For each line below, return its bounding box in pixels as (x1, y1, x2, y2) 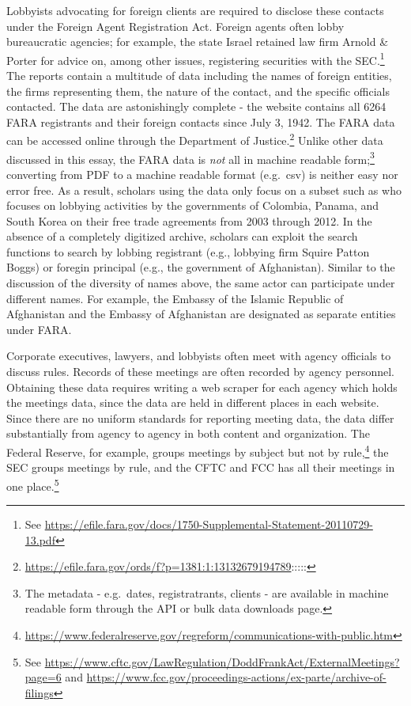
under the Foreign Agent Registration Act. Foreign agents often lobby (6, 17, 345, 34)
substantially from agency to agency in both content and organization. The (6, 425, 370, 442)
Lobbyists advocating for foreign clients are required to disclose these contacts (6, 2, 384, 18)
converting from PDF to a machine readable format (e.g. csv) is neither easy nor (6, 165, 398, 182)
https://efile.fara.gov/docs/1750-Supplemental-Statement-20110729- (44, 516, 373, 533)
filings (25, 684, 54, 700)
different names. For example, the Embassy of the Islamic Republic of (6, 290, 344, 306)
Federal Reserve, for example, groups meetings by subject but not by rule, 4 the (6, 442, 389, 460)
